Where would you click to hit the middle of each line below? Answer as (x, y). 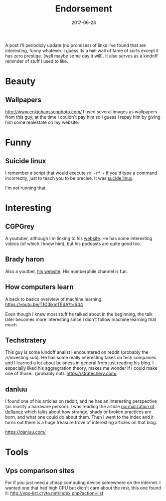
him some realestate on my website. (42, 122)
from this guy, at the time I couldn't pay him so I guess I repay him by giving (83, 117)
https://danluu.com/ (25, 432)
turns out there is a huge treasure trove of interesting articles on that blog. (81, 423)
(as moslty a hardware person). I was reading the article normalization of (80, 407)
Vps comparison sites (40, 470)
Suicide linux (26, 161)
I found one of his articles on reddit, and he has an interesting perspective (81, 401)
